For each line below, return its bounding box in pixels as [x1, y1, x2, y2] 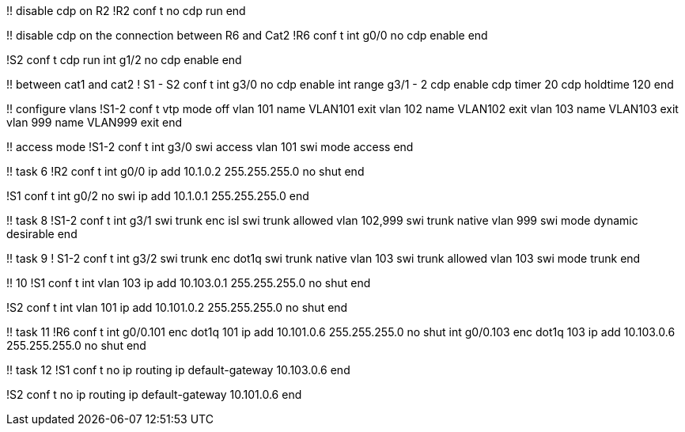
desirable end [6, 227, 78, 241]
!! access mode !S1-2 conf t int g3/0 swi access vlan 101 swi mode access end [6, 140, 414, 153]
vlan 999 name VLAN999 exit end [6, 116, 183, 129]
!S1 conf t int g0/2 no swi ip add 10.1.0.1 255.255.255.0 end [6, 189, 309, 203]
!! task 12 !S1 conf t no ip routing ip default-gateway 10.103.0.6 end [6, 363, 350, 377]
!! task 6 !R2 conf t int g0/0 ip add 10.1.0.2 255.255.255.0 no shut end [6, 165, 365, 178]
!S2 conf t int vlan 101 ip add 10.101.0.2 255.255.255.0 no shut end [6, 301, 348, 314]
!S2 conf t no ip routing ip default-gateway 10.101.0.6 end [6, 388, 302, 401]
